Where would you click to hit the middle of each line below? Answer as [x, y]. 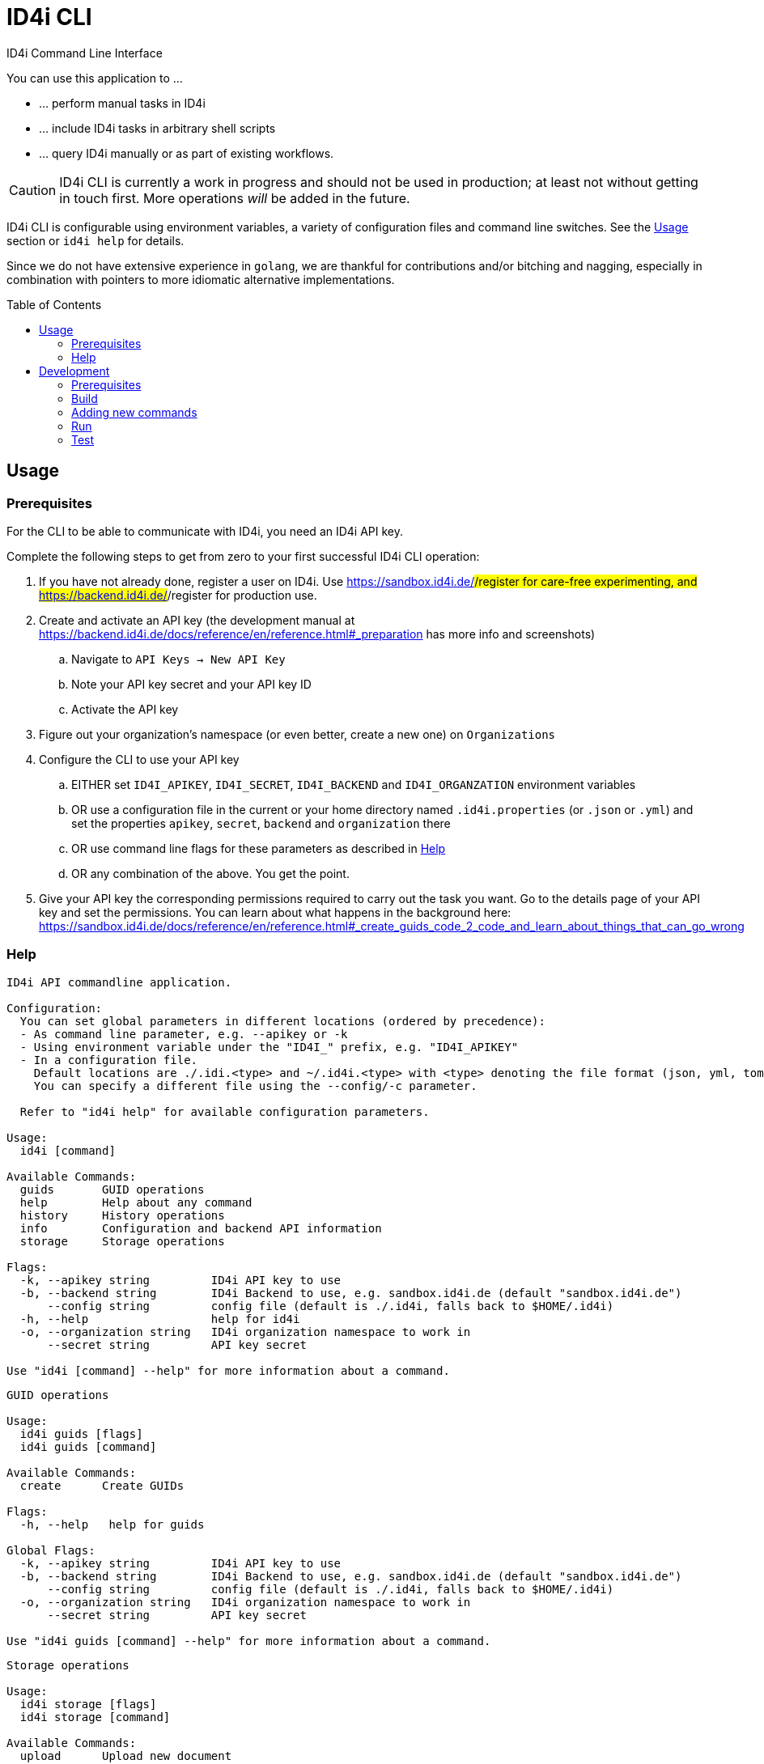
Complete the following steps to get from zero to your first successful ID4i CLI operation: [243, 556]
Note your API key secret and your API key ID [191, 684]
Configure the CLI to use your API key [139, 759]
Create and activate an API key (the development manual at [197, 620]
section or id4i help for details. [95, 240]
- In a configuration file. [109, 1060]
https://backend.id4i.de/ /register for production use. [178, 595]
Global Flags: [51, 1550]
